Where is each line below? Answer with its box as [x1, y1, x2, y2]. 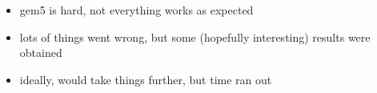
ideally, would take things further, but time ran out [19, 71, 272, 87]
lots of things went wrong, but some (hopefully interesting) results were [19, 28, 371, 45]
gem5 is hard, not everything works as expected [19, 2, 254, 18]
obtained [19, 44, 62, 61]
